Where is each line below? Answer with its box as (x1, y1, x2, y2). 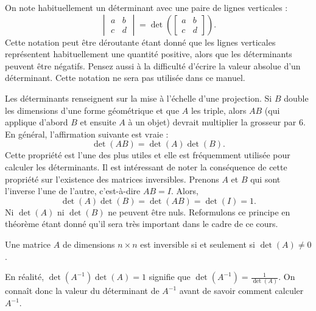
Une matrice (5, 237, 51, 250)
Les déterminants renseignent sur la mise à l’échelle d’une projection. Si (5, 91, 272, 104)
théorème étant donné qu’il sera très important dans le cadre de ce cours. (5, 217, 278, 230)
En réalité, (5, 270, 44, 283)
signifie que (149, 270, 191, 283)
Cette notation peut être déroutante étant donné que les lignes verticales (5, 35, 276, 48)
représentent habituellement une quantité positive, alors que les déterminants (5, 47, 292, 60)
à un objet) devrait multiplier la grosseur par (128, 116, 297, 128)
